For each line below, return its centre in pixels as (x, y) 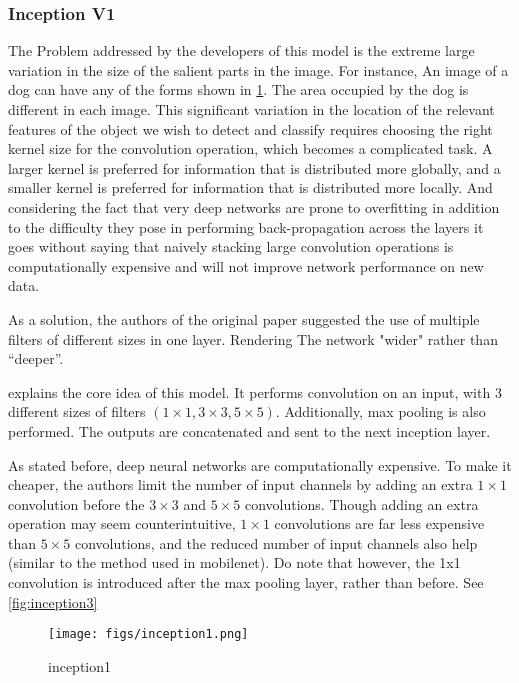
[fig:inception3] (53, 601)
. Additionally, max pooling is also (380, 411)
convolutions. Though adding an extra (361, 503)
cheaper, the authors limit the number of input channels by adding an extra (240, 484)
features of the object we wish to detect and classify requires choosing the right (250, 128)
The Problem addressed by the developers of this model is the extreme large (241, 50)
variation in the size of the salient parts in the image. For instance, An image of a (258, 69)
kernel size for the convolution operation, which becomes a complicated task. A (250, 148)
